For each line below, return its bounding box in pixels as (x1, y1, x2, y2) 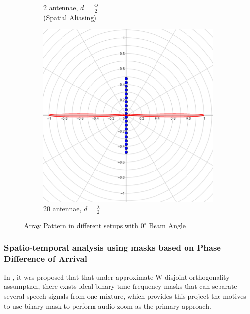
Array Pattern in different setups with (24, 220, 139, 230)
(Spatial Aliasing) (43, 12, 96, 22)
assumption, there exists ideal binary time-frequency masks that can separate (4, 281, 237, 291)
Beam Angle (149, 220, 186, 230)
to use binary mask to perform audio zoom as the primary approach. (4, 300, 211, 311)
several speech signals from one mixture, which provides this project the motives (4, 291, 246, 301)
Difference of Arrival (4, 252, 87, 264)
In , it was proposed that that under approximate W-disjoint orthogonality (4, 271, 230, 282)
